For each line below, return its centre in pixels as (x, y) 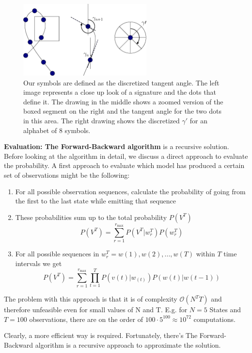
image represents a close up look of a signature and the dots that (120, 92)
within (205, 254)
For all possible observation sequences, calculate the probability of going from (130, 191)
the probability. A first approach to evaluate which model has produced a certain (124, 165)
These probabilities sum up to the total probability (91, 217)
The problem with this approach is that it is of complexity (91, 299)
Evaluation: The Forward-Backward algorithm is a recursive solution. (117, 146)
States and (225, 310)
